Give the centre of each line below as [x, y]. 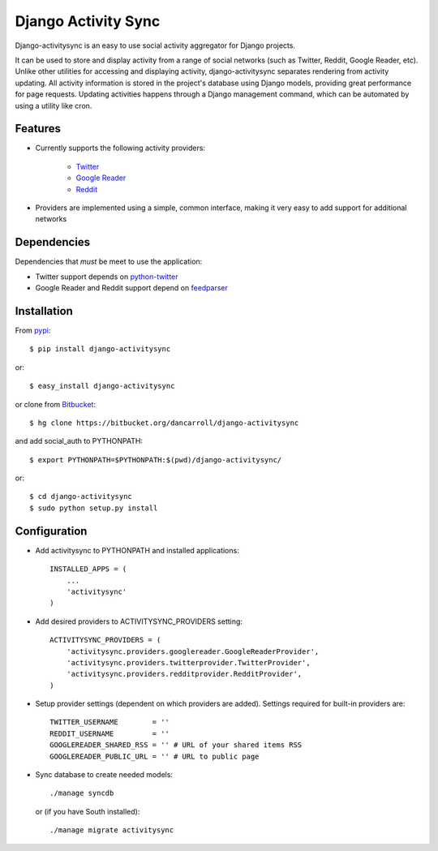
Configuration [51, 531]
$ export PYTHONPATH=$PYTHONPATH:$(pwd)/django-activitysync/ [156, 460]
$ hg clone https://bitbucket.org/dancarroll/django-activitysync [164, 423]
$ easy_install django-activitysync [102, 386]
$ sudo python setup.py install [94, 508]
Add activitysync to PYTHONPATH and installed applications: [137, 550]
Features [38, 129]
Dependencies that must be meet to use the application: [109, 262]
